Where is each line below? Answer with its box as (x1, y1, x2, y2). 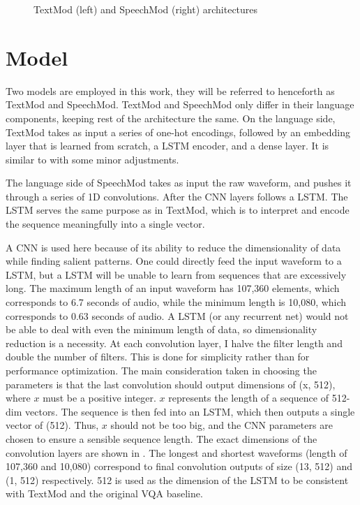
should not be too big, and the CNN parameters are (110, 418, 333, 432)
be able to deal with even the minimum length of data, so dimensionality (6, 322, 317, 337)
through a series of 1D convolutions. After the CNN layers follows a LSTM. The (6, 189, 348, 203)
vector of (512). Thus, (6, 418, 99, 432)
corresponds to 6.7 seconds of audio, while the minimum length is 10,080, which (6, 295, 347, 309)
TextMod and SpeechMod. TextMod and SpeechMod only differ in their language (6, 97, 354, 112)
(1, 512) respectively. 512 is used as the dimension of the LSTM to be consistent (6, 472, 349, 487)
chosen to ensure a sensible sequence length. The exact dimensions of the (6, 431, 317, 446)
